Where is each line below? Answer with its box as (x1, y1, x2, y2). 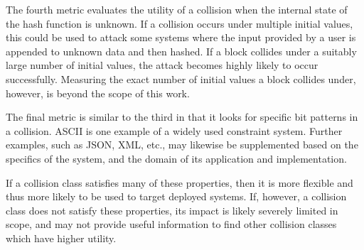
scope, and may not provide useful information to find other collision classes (6, 217, 337, 232)
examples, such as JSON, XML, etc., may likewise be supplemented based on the (6, 137, 358, 152)
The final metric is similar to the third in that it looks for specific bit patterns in (6, 109, 358, 124)
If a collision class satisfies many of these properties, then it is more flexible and (6, 175, 353, 190)
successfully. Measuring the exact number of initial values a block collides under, (6, 71, 356, 86)
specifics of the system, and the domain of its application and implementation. (6, 151, 347, 165)
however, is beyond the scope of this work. (6, 85, 190, 100)
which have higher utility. (6, 230, 117, 245)
